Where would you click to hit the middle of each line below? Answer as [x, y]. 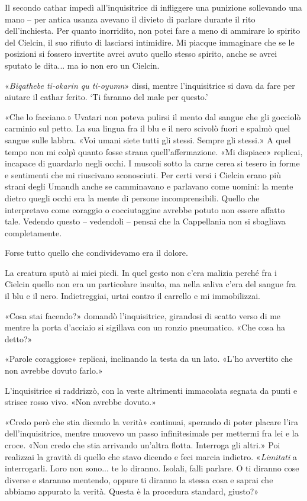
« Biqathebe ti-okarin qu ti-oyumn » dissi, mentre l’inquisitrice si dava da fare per [150, 85]
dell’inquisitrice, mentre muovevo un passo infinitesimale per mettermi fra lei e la [152, 433]
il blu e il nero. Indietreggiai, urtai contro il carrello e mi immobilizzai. [133, 296]
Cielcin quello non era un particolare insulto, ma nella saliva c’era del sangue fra [151, 284]
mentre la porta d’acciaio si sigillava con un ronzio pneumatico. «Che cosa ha [145, 327]
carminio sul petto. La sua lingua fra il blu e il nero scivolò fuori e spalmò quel [148, 128]
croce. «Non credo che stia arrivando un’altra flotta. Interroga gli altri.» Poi [143, 445]
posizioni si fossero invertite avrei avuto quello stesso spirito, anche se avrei [141, 54]
